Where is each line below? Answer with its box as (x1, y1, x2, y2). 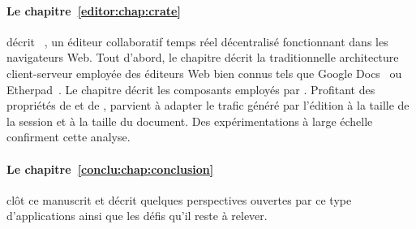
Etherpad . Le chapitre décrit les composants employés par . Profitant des (6, 80, 375, 97)
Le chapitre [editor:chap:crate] (6, 2, 181, 19)
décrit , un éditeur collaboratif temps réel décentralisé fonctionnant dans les (6, 32, 388, 50)
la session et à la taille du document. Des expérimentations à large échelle (6, 112, 373, 129)
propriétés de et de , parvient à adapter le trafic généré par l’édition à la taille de (6, 97, 410, 114)
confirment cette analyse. (6, 128, 131, 145)
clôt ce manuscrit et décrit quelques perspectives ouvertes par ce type (6, 191, 352, 208)
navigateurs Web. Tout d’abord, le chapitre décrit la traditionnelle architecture (6, 49, 399, 66)
